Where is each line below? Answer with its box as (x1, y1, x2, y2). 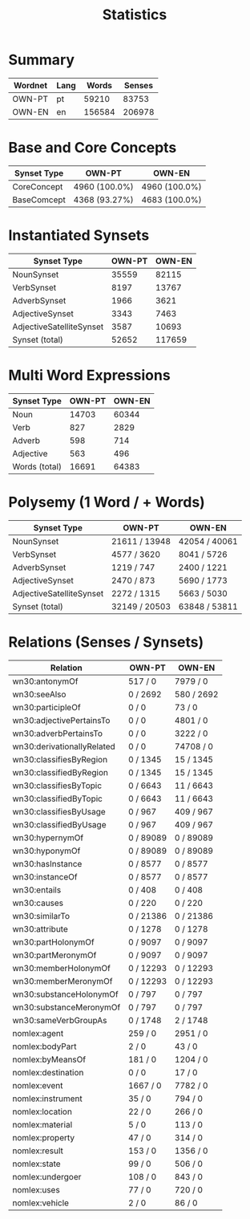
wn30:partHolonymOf (12, 937, 95, 948)
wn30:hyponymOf (12, 845, 81, 856)
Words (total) (12, 461, 62, 472)
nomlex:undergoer (12, 1171, 82, 1182)
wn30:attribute (12, 923, 68, 934)
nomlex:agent (12, 1027, 64, 1038)
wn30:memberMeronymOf (12, 975, 113, 986)
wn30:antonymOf (12, 676, 79, 687)
